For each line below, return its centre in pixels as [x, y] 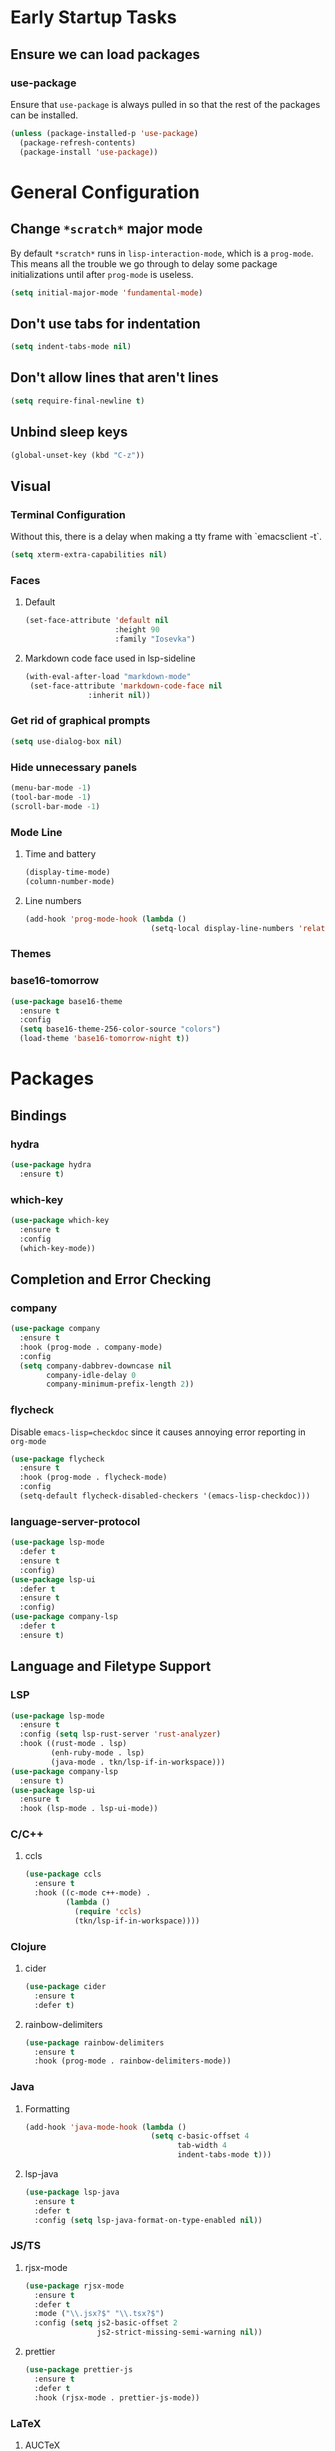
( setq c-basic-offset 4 [200, 2136]
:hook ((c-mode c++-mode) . [93, 1893]
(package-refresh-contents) [78, 142]
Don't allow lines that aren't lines [114, 377]
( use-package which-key [60, 1220]
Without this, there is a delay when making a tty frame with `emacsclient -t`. [166, 537]
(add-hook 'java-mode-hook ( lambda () [105, 2127]
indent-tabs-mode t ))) [224, 2155]
